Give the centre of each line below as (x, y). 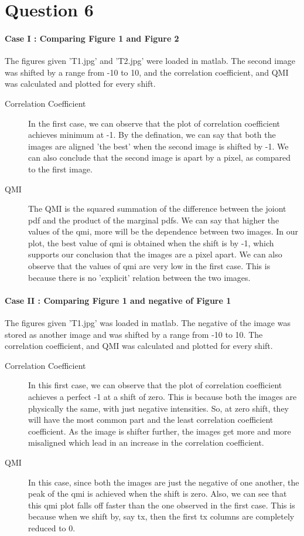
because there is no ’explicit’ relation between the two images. (139, 277)
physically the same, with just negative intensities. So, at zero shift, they (158, 408)
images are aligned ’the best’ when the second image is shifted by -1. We (158, 146)
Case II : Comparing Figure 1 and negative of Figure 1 (118, 300)
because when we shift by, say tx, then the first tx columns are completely (161, 516)
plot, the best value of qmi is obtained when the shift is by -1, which (151, 242)
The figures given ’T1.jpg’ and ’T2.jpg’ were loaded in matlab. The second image (150, 61)
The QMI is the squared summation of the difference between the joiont (157, 208)
